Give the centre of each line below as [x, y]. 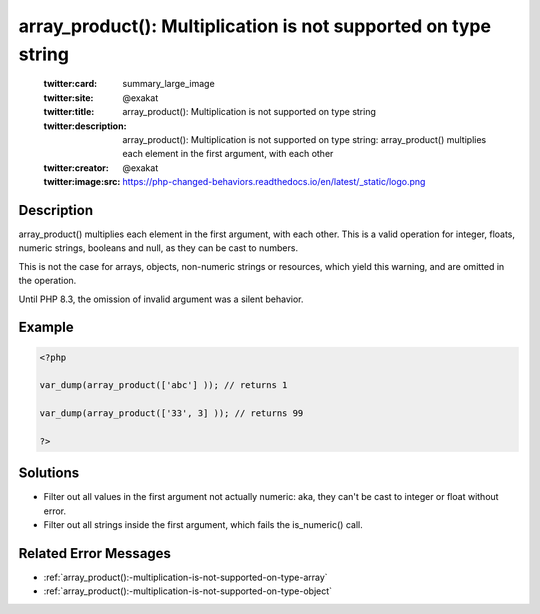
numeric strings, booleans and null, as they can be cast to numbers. [158, 248]
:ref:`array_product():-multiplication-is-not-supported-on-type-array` [186, 577]
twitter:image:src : [82, 182]
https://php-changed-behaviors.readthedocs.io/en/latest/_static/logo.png [274, 182]
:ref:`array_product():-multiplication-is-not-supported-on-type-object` [188, 591]
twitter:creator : [76, 167]
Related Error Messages [95, 553]
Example [46, 327]
